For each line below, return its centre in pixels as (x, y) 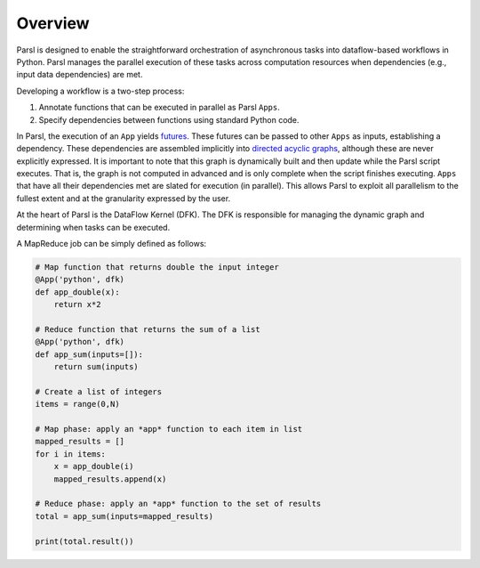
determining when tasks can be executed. (93, 227)
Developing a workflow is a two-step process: (100, 91)
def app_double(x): (77, 292)
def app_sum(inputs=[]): (89, 354)
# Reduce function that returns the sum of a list (148, 329)
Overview (53, 23)
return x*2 (77, 304)
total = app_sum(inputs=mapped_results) (124, 516)
